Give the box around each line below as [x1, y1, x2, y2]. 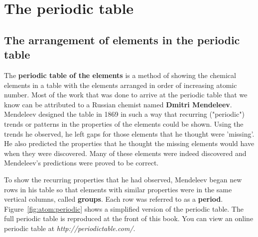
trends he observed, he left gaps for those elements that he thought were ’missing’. [4, 128, 255, 139]
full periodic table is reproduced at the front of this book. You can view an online [4, 213, 254, 224]
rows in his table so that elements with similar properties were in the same [4, 184, 232, 194]
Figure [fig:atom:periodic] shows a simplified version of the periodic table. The [4, 203, 244, 214]
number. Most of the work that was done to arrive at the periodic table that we [4, 89, 248, 100]
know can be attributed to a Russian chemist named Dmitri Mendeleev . [4, 99, 232, 109]
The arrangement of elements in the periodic [4, 32, 240, 47]
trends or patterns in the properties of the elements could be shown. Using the [4, 118, 244, 129]
